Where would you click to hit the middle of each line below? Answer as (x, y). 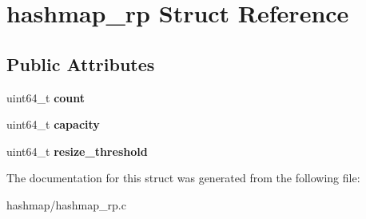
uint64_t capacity (53, 124)
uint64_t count (46, 97)
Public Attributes (81, 64)
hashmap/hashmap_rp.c (66, 204)
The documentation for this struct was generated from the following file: (183, 178)
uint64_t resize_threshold (77, 151)
